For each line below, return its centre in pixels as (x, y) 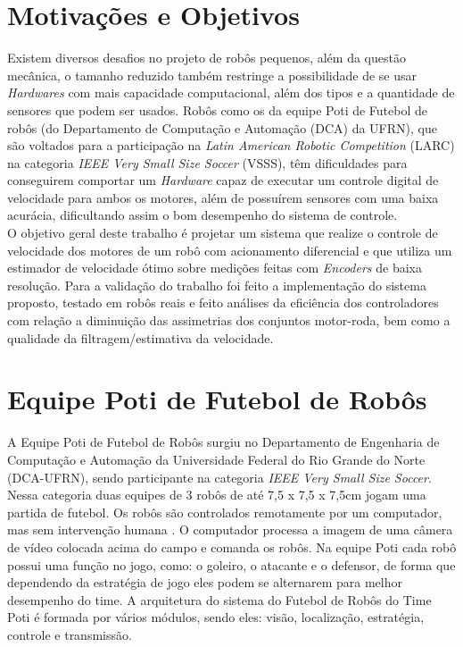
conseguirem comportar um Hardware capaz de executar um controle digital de (223, 180)
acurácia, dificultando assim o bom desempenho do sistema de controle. (203, 215)
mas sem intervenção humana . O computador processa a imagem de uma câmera (230, 529)
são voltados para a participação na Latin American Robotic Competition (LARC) (231, 145)
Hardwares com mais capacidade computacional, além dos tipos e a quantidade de (231, 92)
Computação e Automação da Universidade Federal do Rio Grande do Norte (216, 459)
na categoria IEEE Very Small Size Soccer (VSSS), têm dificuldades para (207, 162)
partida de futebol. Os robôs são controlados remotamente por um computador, (225, 512)
